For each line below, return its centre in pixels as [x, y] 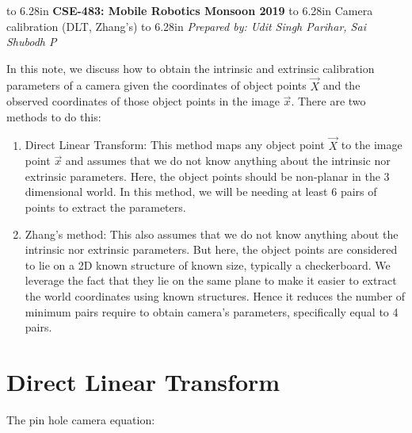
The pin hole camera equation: [81, 419]
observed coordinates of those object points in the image [143, 101]
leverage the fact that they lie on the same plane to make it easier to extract [211, 280]
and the [341, 85]
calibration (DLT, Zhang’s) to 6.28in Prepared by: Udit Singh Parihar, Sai [186, 26]
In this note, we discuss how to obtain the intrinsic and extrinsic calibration [191, 68]
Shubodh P [32, 42]
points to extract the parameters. [105, 207]
